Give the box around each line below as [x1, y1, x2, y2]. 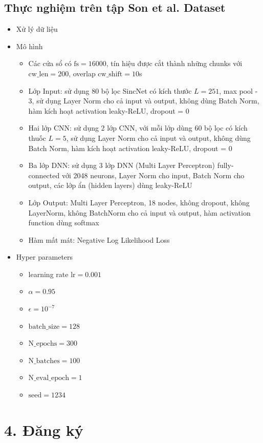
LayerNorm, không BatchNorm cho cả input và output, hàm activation [28, 207, 251, 218]
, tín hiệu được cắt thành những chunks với [106, 58, 243, 69]
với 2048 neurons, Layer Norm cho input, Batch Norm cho [61, 170, 245, 180]
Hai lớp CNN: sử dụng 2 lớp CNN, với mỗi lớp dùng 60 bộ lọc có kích [28, 122, 248, 133]
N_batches [28, 357, 60, 365]
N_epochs [28, 340, 57, 348]
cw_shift [98, 70, 123, 78]
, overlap [69, 68, 96, 78]
